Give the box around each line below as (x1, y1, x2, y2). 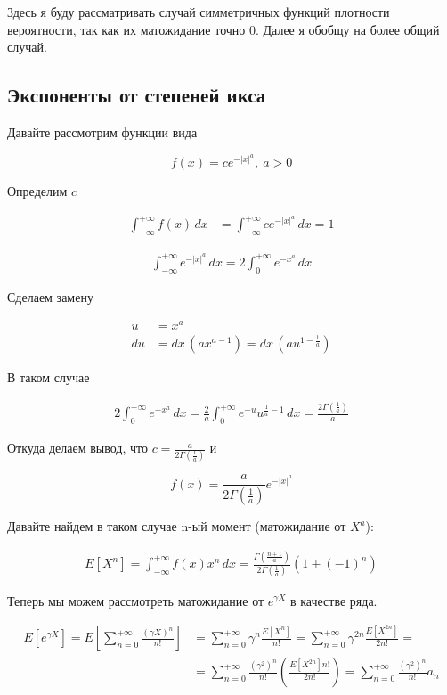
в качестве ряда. (289, 591, 378, 609)
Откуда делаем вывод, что (7, 438, 149, 457)
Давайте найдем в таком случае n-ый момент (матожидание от (7, 517, 346, 536)
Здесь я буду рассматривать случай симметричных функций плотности (7, 3, 390, 20)
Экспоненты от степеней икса (7, 81, 266, 109)
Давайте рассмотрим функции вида (7, 122, 198, 141)
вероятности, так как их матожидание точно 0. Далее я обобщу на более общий (7, 20, 440, 38)
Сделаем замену (7, 287, 93, 306)
